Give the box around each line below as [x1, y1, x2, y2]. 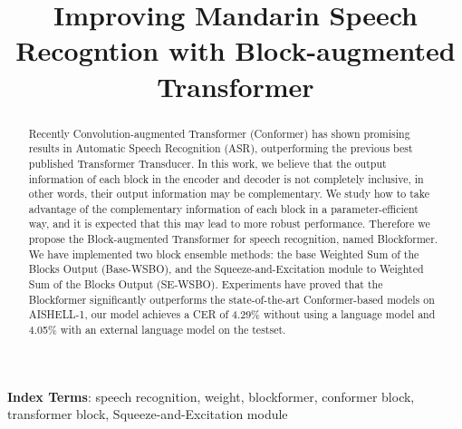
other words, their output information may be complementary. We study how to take [28, 186, 430, 201]
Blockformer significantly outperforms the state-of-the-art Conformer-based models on [28, 291, 435, 307]
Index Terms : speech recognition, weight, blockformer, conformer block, [7, 386, 415, 405]
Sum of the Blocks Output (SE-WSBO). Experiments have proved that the [28, 277, 383, 292]
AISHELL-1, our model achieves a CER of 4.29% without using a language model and [28, 307, 436, 322]
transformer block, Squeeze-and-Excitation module [7, 405, 288, 424]
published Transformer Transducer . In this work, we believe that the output [28, 155, 387, 171]
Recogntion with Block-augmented [15, 32, 456, 69]
